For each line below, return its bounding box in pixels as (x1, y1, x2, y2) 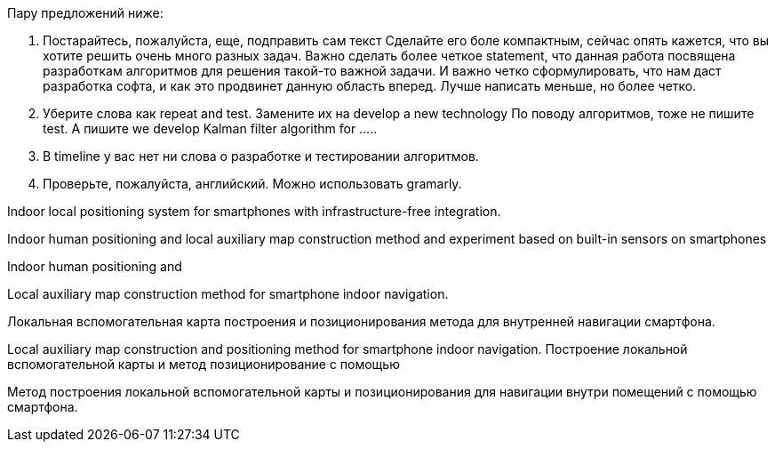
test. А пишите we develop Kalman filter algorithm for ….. (43, 121, 378, 136)
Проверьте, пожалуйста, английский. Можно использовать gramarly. (43, 176, 462, 191)
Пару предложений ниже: (7, 5, 164, 20)
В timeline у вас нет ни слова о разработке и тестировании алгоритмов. (43, 148, 479, 164)
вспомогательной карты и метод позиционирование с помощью (7, 357, 400, 372)
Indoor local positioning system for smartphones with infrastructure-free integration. (7, 204, 501, 219)
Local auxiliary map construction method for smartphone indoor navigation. (7, 286, 449, 301)
